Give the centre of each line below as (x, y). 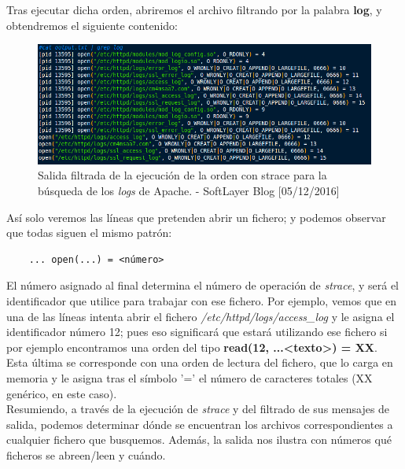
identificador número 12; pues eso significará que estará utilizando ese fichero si (197, 332)
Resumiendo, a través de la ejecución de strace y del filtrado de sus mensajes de (198, 409)
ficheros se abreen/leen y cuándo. (86, 454)
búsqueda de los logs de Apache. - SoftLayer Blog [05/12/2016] (189, 190)
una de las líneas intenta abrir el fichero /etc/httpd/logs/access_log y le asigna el (201, 316)
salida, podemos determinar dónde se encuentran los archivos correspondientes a (200, 424)
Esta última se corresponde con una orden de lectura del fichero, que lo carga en (200, 362)
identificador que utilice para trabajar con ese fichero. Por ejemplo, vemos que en (202, 300)
